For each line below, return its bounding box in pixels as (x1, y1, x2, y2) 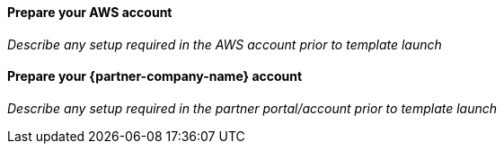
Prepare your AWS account (7, 4, 172, 20)
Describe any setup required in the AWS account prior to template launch (7, 36, 442, 52)
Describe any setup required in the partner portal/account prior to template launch (7, 100, 498, 116)
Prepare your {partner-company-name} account (7, 68, 303, 84)
